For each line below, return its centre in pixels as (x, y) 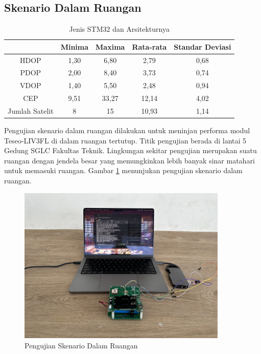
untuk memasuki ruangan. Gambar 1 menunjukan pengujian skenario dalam (123, 170)
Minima (75, 46)
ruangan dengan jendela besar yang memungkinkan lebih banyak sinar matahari (129, 160)
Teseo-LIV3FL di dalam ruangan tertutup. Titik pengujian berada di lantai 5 (125, 140)
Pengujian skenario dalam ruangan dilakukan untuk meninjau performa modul (127, 130)
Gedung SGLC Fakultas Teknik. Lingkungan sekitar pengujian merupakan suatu (130, 150)
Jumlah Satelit (31, 111)
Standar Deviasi (203, 46)
